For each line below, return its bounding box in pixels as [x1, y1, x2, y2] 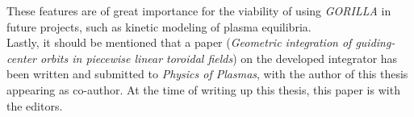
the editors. [6, 97, 63, 114]
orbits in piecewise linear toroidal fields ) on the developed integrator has [40, 49, 398, 66]
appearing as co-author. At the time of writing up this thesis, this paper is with [6, 81, 400, 98]
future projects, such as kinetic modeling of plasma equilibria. [6, 18, 312, 35]
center [6, 49, 37, 66]
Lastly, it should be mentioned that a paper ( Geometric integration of [6, 34, 352, 51]
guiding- [355, 34, 395, 51]
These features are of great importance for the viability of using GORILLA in [6, 2, 391, 19]
